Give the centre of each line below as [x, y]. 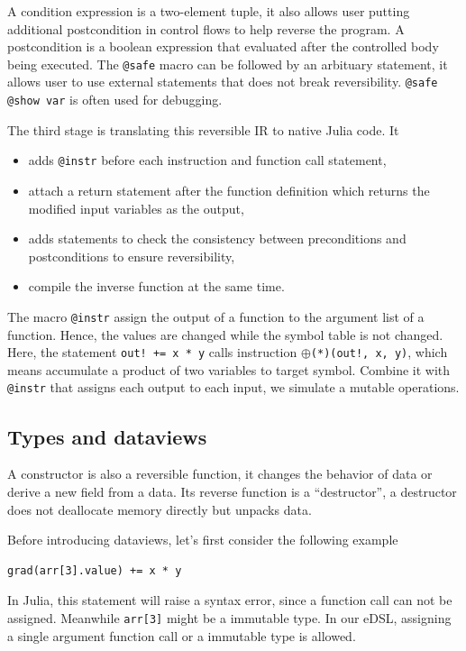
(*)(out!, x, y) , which [379, 352]
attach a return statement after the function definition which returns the [229, 190]
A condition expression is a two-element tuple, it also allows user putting [209, 11]
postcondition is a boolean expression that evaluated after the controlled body [223, 46]
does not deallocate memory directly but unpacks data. [160, 509]
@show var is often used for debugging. [115, 100]
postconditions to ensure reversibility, [132, 256]
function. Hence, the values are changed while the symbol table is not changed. [225, 334]
